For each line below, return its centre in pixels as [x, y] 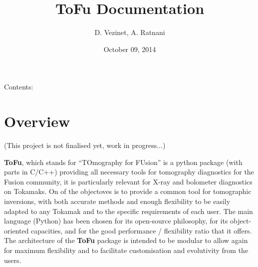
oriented [16, 230]
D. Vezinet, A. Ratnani [130, 32]
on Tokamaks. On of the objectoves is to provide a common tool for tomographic [128, 191]
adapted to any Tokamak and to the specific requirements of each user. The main [129, 211]
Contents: [19, 87]
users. [13, 260]
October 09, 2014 [130, 49]
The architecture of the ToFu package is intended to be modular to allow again [126, 240]
